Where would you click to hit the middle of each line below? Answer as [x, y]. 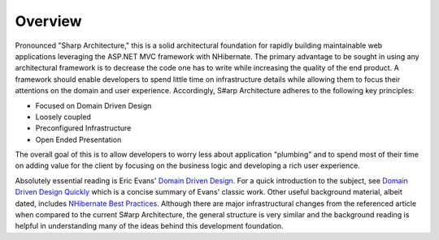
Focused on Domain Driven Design [93, 105]
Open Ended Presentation [78, 139]
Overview [48, 21]
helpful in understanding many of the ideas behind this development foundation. [149, 226]
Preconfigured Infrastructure [83, 128]
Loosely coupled [63, 117]
